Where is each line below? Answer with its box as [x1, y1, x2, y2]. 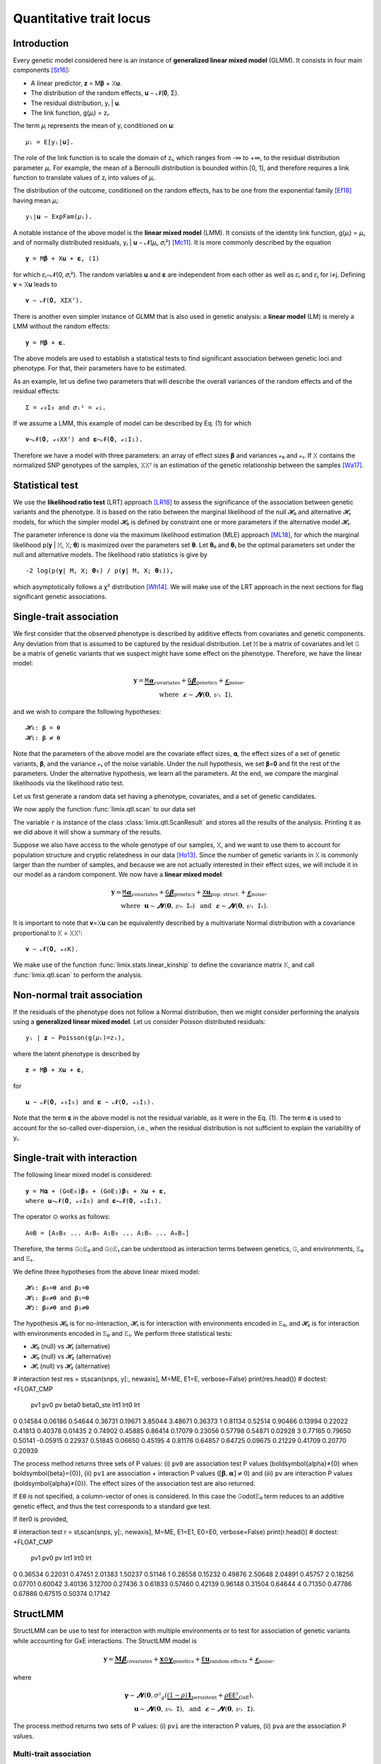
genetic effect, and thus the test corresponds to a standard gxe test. [13, 1502, 212, 1510]
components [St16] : [13, 66, 71, 74]
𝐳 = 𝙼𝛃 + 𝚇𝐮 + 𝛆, [25, 1066, 85, 1074]
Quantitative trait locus [13, 11, 151, 26]
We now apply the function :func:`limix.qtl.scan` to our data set [13, 805, 196, 814]
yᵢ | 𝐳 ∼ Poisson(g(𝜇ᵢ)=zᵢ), [25, 1034, 126, 1042]
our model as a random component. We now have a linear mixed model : [13, 870, 224, 878]
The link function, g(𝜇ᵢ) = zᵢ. [30, 109, 111, 117]
